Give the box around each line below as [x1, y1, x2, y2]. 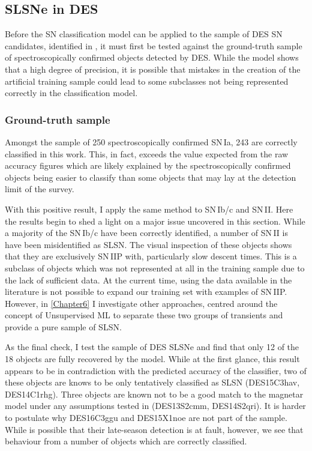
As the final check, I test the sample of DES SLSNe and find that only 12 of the [5, 341, 299, 353]
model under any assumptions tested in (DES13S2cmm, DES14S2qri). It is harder [5, 399, 306, 412]
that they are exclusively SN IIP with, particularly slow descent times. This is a [5, 250, 297, 262]
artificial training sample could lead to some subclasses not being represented [5, 74, 289, 87]
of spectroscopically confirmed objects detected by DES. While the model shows [5, 51, 299, 64]
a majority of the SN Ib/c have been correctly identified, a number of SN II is [5, 226, 288, 239]
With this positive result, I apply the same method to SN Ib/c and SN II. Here [5, 202, 293, 215]
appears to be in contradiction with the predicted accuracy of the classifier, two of [5, 364, 307, 377]
